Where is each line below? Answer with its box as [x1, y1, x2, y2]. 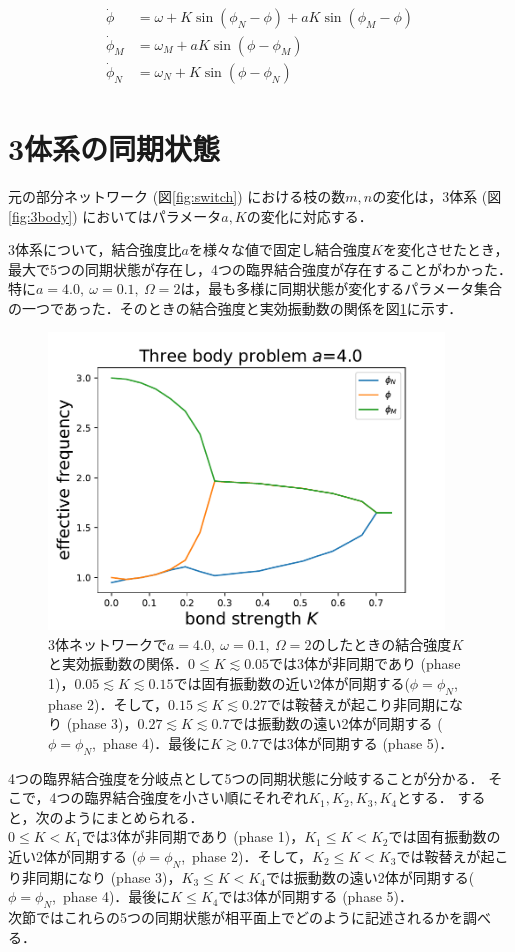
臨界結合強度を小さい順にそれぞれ [84, 787, 309, 808]
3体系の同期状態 [8, 127, 221, 168]
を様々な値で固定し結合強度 [189, 239, 372, 260]
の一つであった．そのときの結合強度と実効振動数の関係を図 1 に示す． [8, 297, 463, 318]
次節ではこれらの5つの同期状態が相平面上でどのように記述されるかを [8, 907, 463, 928]
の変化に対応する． [246, 205, 373, 226]
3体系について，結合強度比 [8, 239, 182, 260]
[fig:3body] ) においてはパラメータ [8, 205, 222, 226]
